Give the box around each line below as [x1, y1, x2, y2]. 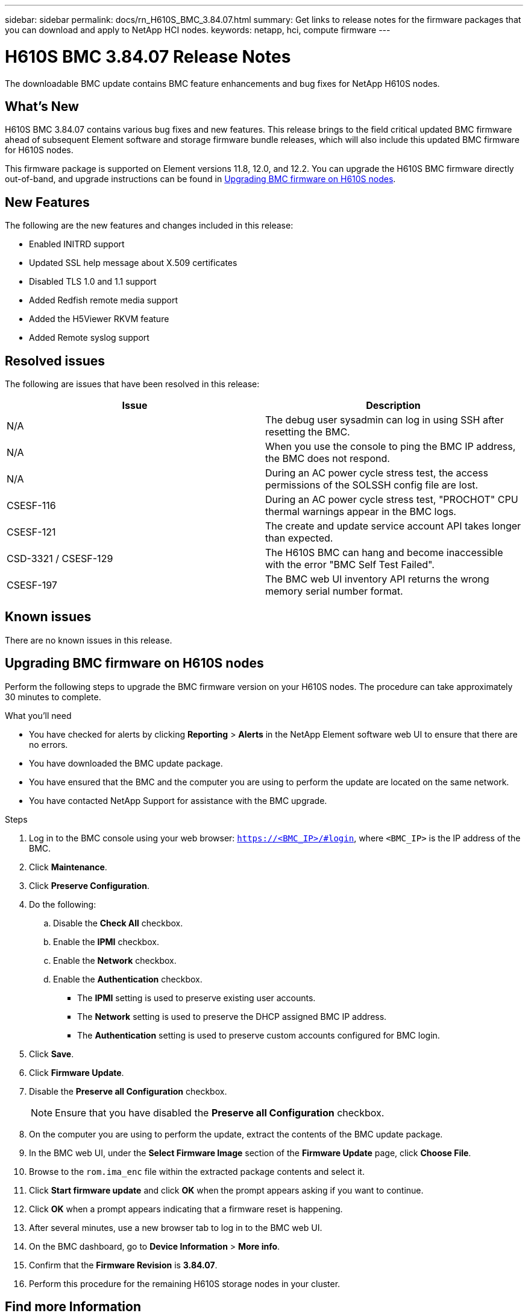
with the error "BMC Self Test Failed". [265, 558, 435, 571]
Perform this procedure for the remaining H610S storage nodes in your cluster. [29, 1278, 341, 1289]
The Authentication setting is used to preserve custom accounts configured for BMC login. [77, 1030, 440, 1040]
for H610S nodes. [5, 145, 74, 156]
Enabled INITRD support [29, 239, 125, 250]
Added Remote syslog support [29, 332, 149, 343]
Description [366, 399, 421, 412]
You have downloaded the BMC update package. [29, 758, 223, 768]
